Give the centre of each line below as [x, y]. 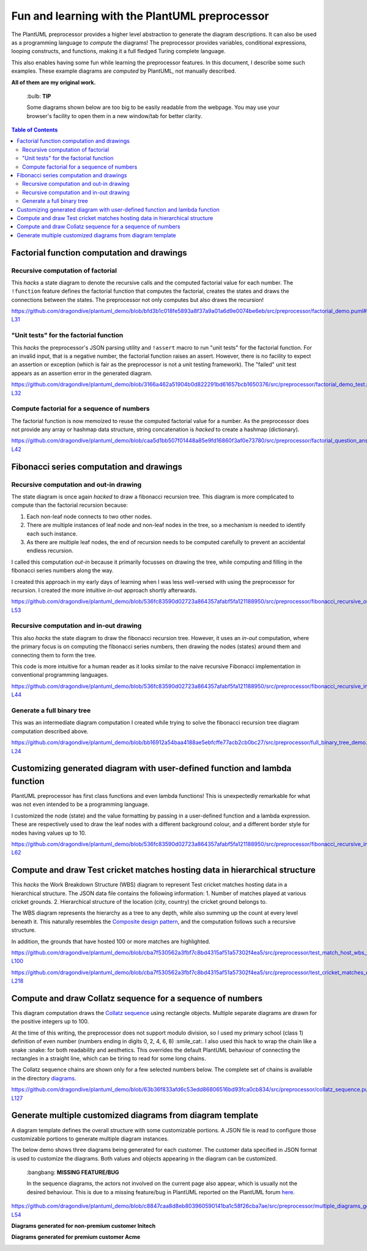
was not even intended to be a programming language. [80, 805]
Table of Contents [35, 130]
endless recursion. [50, 551]
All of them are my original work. [54, 82]
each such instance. [52, 533]
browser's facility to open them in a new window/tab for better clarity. [114, 116]
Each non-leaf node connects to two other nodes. [89, 516]
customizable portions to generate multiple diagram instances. [90, 1138]
